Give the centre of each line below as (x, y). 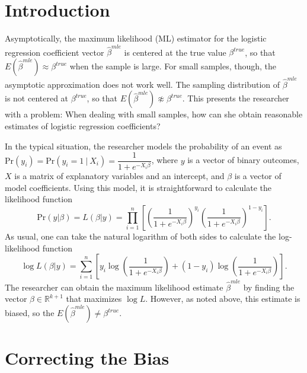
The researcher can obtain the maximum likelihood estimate (114, 287)
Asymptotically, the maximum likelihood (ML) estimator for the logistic (136, 38)
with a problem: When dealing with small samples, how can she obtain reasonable (154, 114)
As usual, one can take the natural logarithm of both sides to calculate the (140, 236)
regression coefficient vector (55, 52)
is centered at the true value (175, 52)
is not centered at (37, 98)
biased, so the (30, 313)
